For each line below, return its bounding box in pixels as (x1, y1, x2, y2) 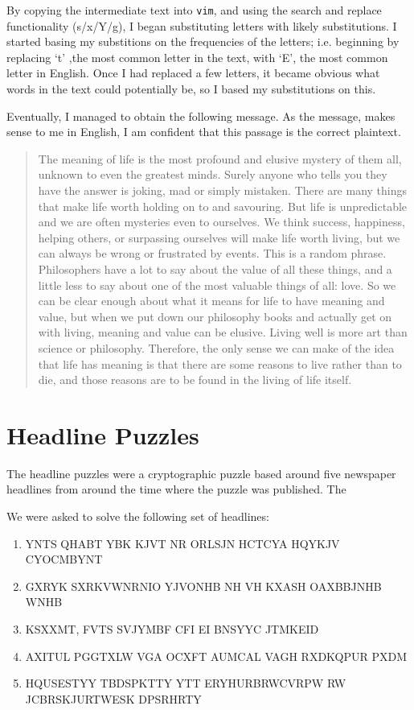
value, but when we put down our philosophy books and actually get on (38, 308, 392, 324)
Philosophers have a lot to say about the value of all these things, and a (38, 260, 392, 277)
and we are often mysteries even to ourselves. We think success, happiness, (38, 213, 405, 230)
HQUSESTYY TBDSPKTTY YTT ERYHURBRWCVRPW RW (25, 675, 346, 691)
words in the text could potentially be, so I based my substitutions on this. (6, 80, 376, 97)
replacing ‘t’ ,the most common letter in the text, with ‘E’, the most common (6, 48, 388, 65)
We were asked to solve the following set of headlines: (6, 508, 269, 525)
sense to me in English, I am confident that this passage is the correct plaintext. (6, 123, 401, 140)
